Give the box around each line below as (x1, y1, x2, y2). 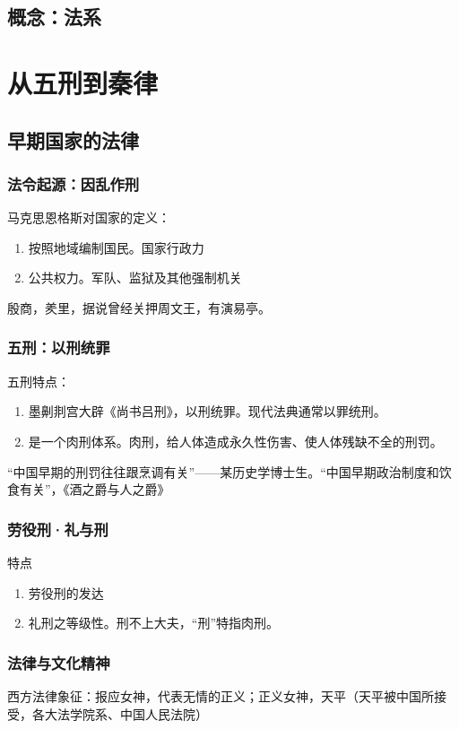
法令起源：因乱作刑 (7, 172, 140, 195)
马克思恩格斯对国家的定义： (7, 208, 170, 227)
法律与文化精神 (7, 651, 110, 673)
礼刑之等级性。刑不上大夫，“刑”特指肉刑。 (28, 613, 280, 632)
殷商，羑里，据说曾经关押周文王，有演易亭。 (7, 298, 271, 317)
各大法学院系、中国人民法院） (31, 704, 208, 723)
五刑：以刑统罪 (7, 336, 110, 359)
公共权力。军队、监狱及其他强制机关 (28, 268, 242, 287)
